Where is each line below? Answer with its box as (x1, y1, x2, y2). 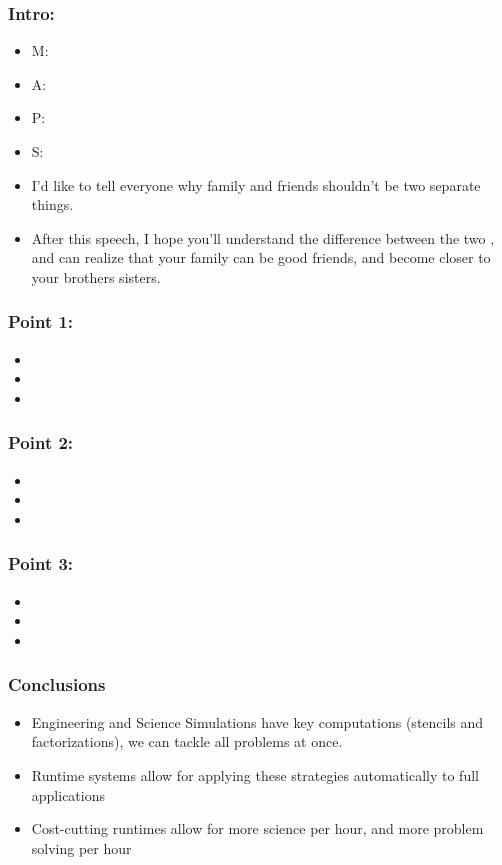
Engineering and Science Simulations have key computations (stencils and (31, 711, 484, 732)
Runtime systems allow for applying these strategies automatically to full (31, 764, 479, 785)
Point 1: (8, 309, 74, 334)
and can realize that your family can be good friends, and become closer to (31, 247, 491, 268)
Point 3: (8, 551, 74, 576)
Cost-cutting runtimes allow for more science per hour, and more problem (31, 818, 484, 839)
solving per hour (31, 837, 132, 858)
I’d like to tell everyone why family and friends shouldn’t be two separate (31, 174, 481, 195)
